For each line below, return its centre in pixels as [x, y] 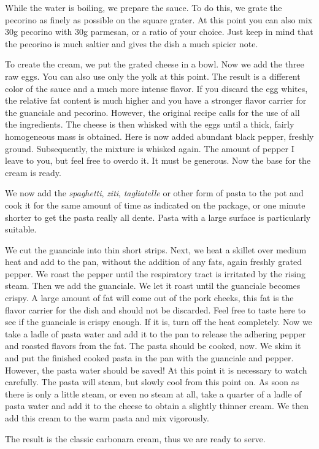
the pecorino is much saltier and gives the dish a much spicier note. [132, 43]
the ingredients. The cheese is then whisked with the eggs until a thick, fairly [150, 124]
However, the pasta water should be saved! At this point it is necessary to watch [156, 370]
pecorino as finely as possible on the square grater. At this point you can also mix [159, 19]
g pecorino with [43, 32]
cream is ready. [33, 172]
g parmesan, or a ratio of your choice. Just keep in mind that [198, 32]
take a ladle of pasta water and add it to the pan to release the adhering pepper [156, 333]
